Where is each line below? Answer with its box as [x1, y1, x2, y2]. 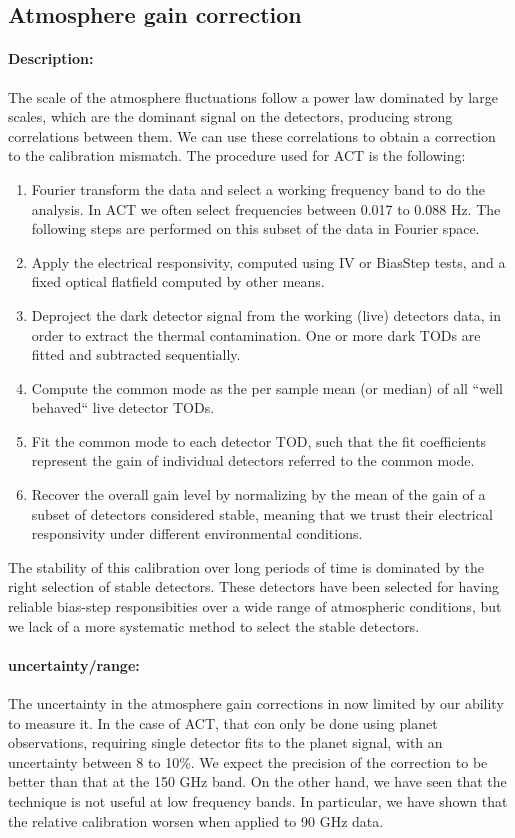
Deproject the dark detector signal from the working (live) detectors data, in [31, 304, 501, 325]
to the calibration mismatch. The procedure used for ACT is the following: [8, 145, 466, 166]
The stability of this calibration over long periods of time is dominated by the [8, 556, 485, 577]
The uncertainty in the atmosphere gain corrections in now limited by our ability [8, 693, 504, 714]
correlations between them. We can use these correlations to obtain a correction [8, 125, 496, 146]
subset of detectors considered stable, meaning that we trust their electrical [31, 503, 493, 524]
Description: [8, 48, 94, 69]
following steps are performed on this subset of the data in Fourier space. [31, 218, 480, 239]
